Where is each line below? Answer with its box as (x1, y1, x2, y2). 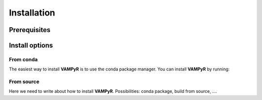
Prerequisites (9, 26, 50, 34)
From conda (9, 56, 38, 63)
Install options (9, 41, 53, 50)
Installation (9, 7, 55, 18)
